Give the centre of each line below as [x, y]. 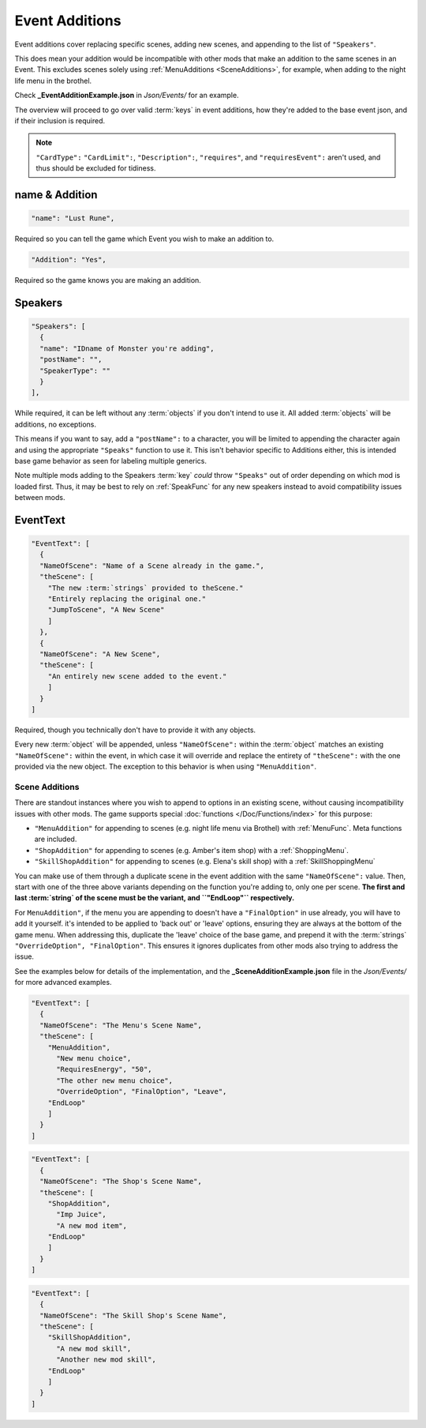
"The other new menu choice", [115, 1080]
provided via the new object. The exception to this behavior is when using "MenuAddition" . [166, 767]
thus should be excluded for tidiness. [96, 168]
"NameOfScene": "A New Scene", [100, 654]
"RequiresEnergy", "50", [105, 1069]
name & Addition [56, 195]
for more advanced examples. [63, 983]
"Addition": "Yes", [69, 260]
